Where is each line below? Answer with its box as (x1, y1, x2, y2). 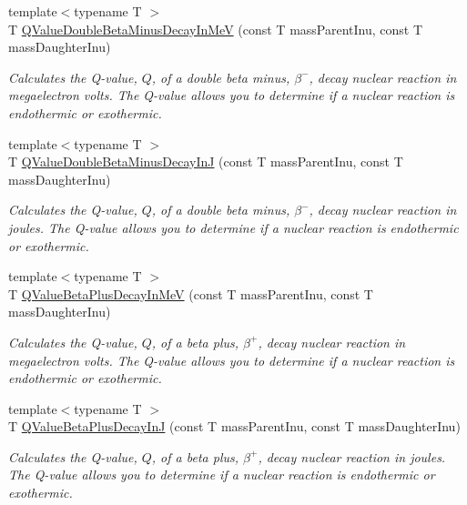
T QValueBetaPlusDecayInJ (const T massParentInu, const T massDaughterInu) (8, 417, 461, 436)
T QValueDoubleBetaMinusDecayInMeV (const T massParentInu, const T (8, 19, 423, 38)
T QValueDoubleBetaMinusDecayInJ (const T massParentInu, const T (8, 152, 403, 171)
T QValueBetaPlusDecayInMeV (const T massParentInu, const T (8, 284, 373, 303)
